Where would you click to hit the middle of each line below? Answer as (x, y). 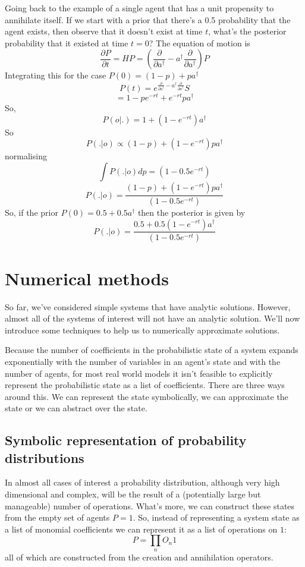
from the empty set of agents (57, 517)
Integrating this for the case (56, 75)
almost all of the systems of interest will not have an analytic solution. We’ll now (152, 318)
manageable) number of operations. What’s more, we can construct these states (150, 505)
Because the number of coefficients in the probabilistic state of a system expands (152, 350)
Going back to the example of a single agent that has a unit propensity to (139, 8)
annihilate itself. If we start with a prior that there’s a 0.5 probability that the (148, 19)
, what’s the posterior (247, 31)
